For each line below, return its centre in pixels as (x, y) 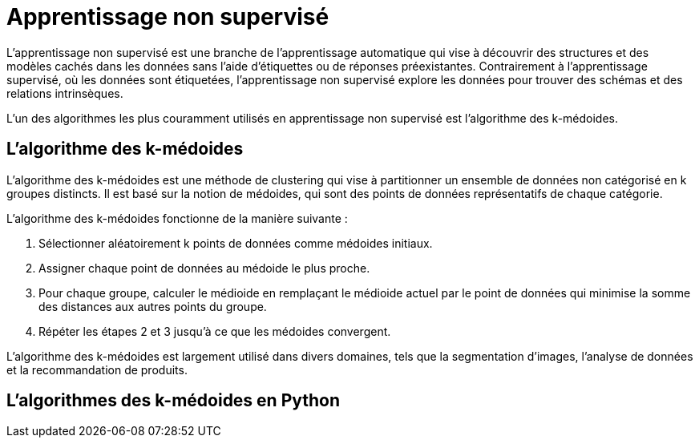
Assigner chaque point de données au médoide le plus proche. (204, 268)
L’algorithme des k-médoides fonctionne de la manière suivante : (177, 218)
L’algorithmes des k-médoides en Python (174, 401)
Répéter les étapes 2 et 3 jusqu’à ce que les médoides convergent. (215, 331)
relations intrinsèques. (65, 93)
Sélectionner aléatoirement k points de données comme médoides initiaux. (236, 243)
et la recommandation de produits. (97, 369)
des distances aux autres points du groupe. (153, 306)
